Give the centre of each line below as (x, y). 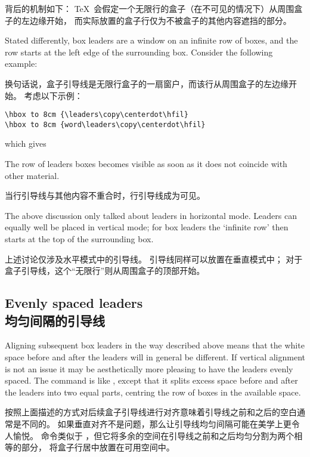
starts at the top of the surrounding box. (79, 239)
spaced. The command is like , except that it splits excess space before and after (151, 380)
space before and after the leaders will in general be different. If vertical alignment (155, 357)
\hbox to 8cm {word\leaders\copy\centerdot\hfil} (105, 124)
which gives (26, 143)
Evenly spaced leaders (74, 303)
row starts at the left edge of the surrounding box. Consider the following (139, 52)
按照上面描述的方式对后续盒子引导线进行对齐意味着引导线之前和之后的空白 (151, 412)
